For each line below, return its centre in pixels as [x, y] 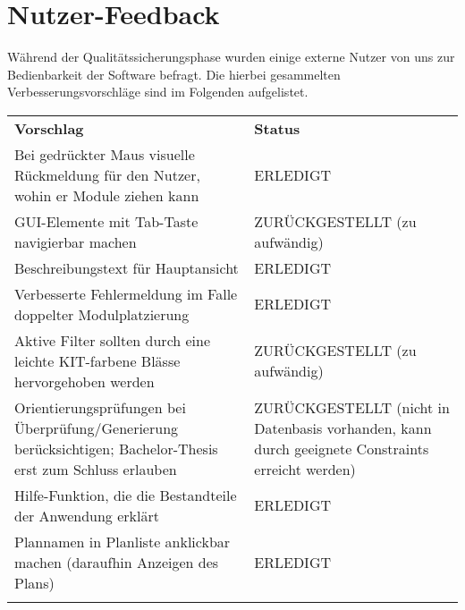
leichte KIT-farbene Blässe [97, 360]
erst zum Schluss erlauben [96, 469]
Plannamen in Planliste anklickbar [123, 541]
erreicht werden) [305, 469]
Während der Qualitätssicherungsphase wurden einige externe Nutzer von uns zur [231, 57]
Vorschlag [49, 128]
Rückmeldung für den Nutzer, [107, 174]
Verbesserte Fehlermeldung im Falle [126, 293]
